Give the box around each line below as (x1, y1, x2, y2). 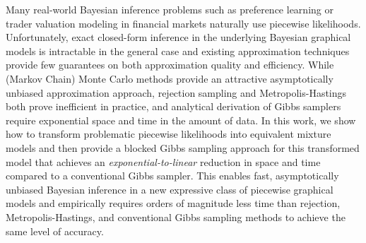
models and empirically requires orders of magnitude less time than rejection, (6, 196, 341, 211)
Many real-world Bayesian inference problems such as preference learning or (6, 2, 333, 16)
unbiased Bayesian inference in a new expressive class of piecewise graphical (6, 182, 333, 196)
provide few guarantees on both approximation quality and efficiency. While (6, 57, 334, 72)
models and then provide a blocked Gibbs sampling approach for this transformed (6, 140, 360, 155)
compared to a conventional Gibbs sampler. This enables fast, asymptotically (6, 168, 339, 183)
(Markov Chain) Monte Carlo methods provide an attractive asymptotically (6, 71, 333, 85)
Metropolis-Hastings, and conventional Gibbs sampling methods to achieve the (6, 209, 346, 224)
